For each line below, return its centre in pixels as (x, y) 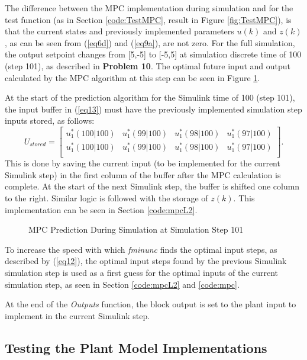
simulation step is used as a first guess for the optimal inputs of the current (142, 272)
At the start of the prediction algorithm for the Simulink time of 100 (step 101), (150, 97)
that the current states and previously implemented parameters (119, 31)
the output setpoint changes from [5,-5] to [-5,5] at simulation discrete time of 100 (153, 54)
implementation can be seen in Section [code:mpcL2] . (101, 209)
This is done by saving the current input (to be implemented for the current (143, 163)
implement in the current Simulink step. (77, 315)
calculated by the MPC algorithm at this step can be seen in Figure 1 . (133, 77)
